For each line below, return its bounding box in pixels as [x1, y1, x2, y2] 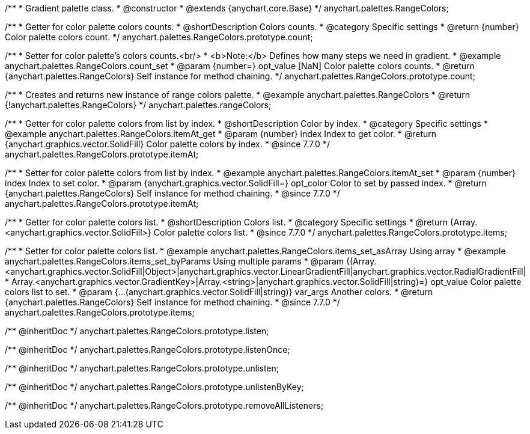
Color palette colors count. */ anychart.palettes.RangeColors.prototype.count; [5, 32, 313, 42]
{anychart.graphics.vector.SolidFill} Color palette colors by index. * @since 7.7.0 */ [5, 139, 330, 149]
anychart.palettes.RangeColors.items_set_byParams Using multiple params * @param [5, 256, 344, 266]
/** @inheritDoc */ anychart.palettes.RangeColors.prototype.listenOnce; [5, 344, 290, 355]
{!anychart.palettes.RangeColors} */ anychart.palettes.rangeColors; [5, 100, 272, 110]
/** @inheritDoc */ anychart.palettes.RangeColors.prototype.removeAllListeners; [5, 400, 324, 411]
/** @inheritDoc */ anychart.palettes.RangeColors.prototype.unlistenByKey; [5, 382, 304, 392]
